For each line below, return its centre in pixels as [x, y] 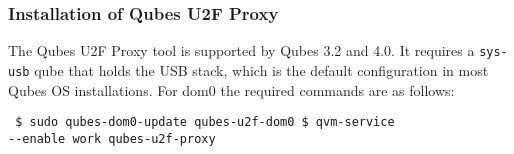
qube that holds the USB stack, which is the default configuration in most [261, 69]
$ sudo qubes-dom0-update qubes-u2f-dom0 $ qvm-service [205, 122]
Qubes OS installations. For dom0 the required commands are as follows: [231, 89]
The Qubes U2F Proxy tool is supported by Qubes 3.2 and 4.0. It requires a [241, 50]
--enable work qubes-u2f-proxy [112, 138]
